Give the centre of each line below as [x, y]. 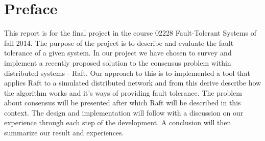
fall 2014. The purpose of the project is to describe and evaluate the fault [119, 43]
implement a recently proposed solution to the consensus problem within [118, 62]
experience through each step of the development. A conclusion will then [118, 122]
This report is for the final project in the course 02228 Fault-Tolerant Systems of [130, 33]
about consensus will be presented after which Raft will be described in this [123, 103]
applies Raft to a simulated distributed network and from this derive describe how [133, 83]
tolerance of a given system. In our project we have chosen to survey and [118, 53]
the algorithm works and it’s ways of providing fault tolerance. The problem [123, 92]
